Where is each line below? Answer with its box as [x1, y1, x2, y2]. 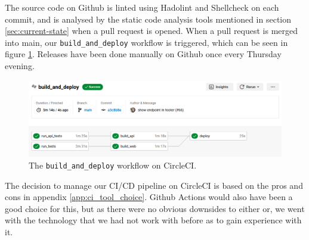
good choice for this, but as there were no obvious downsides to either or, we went [5, 202, 305, 214]
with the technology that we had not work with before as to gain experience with [5, 214, 302, 226]
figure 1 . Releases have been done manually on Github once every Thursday [5, 48, 282, 60]
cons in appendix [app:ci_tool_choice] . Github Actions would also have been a [5, 191, 293, 203]
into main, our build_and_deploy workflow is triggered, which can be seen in [5, 36, 288, 48]
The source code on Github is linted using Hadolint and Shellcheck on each [5, 1, 279, 13]
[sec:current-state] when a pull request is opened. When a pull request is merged [5, 24, 298, 37]
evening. [5, 60, 35, 72]
